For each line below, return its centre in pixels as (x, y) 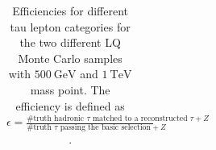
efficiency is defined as (70, 105)
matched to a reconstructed (140, 118)
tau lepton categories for (70, 26)
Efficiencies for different (71, 10)
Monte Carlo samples (70, 58)
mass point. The (70, 89)
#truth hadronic (56, 118)
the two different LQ (70, 42)
